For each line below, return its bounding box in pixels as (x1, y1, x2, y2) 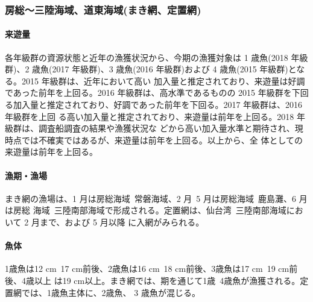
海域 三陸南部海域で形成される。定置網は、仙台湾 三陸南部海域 (33, 204, 286, 216)
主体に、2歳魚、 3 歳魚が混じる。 (68, 286, 200, 298)
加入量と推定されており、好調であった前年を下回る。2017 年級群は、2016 (13, 98, 303, 111)
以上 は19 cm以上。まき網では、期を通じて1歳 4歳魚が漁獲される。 (34, 274, 300, 286)
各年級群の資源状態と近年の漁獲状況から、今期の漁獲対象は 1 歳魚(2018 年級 (5, 51, 308, 63)
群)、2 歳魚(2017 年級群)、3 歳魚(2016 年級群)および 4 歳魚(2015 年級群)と (5, 63, 297, 75)
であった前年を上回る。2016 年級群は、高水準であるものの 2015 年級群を (5, 86, 292, 99)
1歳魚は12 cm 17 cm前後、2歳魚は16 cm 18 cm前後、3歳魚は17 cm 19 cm (5, 262, 289, 275)
